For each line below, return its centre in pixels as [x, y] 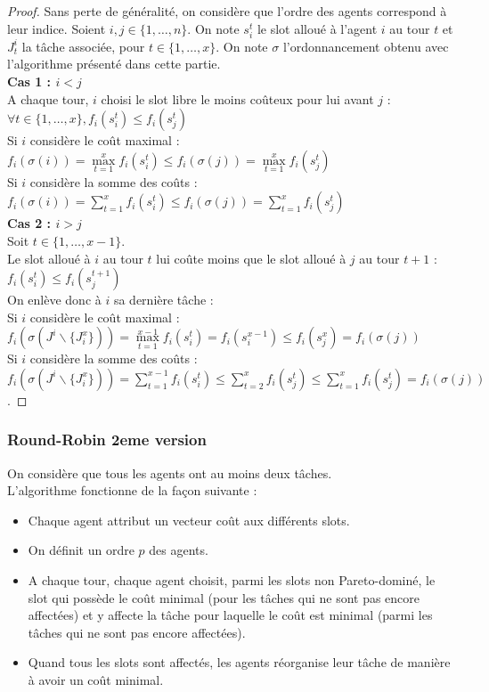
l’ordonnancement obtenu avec [366, 46]
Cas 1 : [29, 81]
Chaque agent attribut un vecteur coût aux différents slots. [189, 520]
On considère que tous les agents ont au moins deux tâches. [170, 472]
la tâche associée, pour [83, 46]
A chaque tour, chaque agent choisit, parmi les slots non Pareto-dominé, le [232, 580]
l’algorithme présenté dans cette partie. [114, 64]
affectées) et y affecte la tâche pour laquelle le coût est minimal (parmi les [230, 615]
